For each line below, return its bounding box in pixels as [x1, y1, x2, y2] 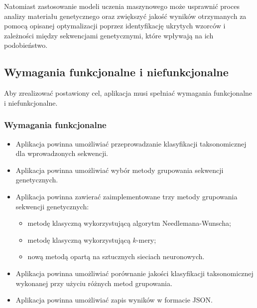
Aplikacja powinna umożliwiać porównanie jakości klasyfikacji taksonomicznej [15, 268, 254, 278]
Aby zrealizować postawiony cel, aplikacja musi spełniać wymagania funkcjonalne [4, 88, 253, 98]
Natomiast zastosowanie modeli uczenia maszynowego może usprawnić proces [4, 1, 240, 11]
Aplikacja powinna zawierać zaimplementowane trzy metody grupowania [15, 191, 238, 201]
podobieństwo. [4, 40, 48, 50]
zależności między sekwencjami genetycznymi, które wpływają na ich [4, 30, 214, 40]
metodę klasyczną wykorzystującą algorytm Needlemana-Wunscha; [27, 218, 231, 228]
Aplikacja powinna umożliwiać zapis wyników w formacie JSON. [15, 295, 213, 305]
